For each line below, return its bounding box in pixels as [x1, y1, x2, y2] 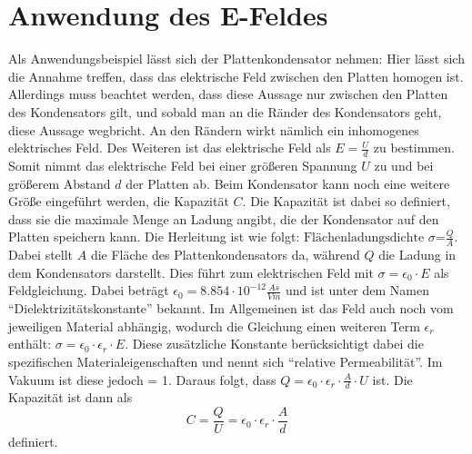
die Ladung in [378, 245, 457, 264]
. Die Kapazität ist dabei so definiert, [242, 192, 450, 211]
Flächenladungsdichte [303, 232, 425, 245]
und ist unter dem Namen [285, 281, 429, 300]
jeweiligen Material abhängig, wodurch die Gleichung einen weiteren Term [8, 316, 420, 335]
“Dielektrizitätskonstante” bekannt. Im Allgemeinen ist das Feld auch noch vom [8, 299, 454, 318]
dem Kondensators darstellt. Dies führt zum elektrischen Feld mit [8, 262, 374, 281]
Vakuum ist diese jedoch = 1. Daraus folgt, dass [8, 370, 276, 389]
